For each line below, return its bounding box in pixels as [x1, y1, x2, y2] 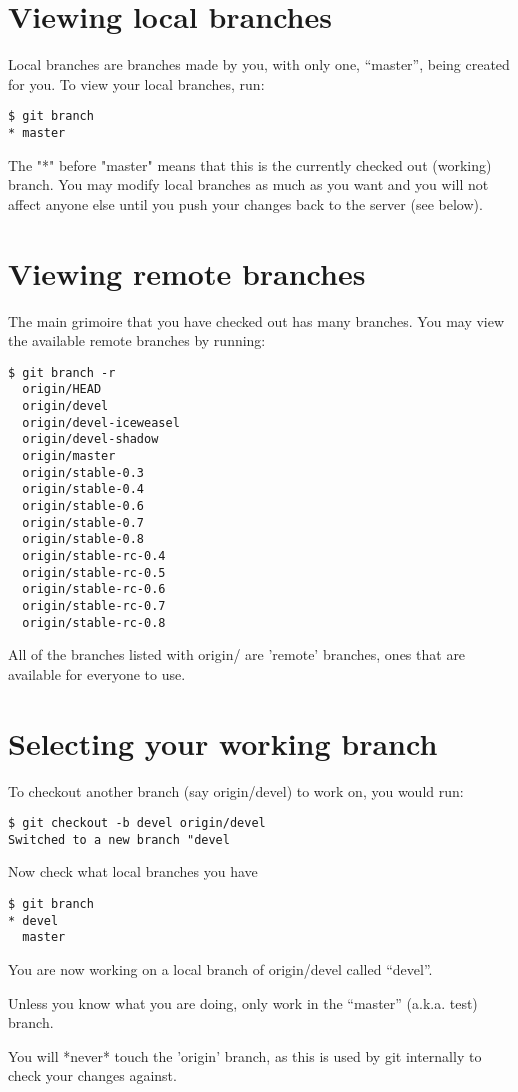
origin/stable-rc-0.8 [22, 615, 166, 630]
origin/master [22, 449, 116, 463]
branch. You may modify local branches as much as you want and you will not [8, 174, 489, 195]
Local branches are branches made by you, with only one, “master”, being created [8, 54, 510, 75]
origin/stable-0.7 [22, 515, 145, 530]
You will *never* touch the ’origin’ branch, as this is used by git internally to [8, 1045, 482, 1066]
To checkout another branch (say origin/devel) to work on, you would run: [8, 780, 464, 801]
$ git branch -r [8, 365, 116, 380]
